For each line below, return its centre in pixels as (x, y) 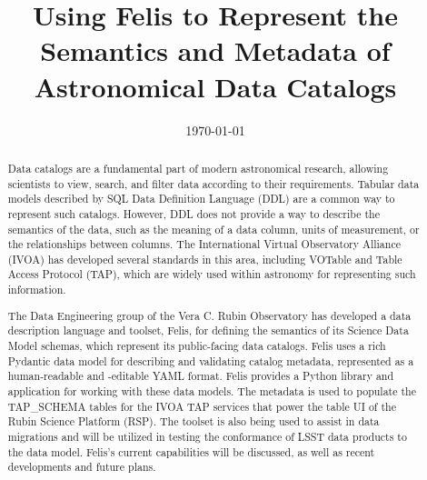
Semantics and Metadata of (215, 50)
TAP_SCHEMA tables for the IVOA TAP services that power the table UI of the (202, 406)
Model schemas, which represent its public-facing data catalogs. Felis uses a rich (197, 345)
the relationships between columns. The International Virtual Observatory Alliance (204, 244)
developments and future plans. (82, 467)
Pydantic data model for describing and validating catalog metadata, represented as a (211, 360)
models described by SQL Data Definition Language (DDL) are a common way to (201, 199)
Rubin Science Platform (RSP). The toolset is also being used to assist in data (194, 421)
